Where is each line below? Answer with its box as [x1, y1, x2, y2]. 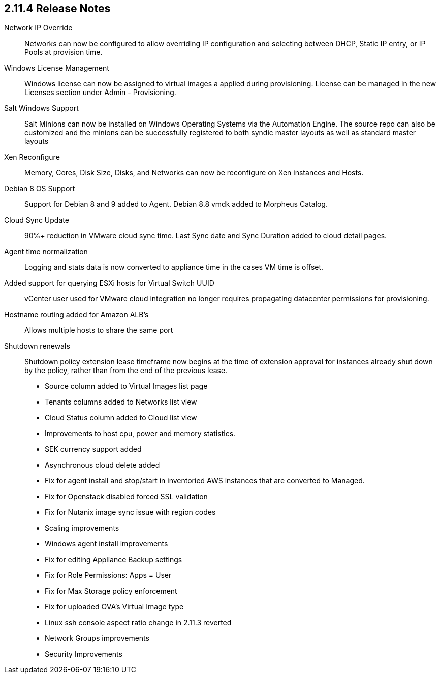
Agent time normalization [4, 247, 88, 256]
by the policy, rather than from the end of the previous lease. [24, 366, 228, 375]
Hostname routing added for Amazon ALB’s [4, 310, 149, 319]
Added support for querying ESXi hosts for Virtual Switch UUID [4, 279, 214, 288]
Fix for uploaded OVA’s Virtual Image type [45, 602, 184, 611]
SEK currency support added [45, 445, 142, 454]
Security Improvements [45, 650, 122, 659]
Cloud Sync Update [4, 215, 69, 225]
